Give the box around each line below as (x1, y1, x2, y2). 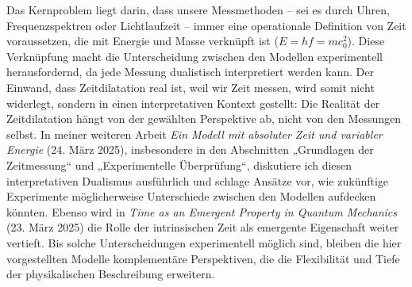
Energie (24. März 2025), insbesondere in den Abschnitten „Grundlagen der (6, 141, 374, 158)
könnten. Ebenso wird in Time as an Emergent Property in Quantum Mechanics (6, 203, 398, 220)
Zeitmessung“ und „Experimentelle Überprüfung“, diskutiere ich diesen (6, 156, 352, 173)
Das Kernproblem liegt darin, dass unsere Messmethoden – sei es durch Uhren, (6, 2, 390, 17)
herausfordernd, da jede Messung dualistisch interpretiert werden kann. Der (6, 63, 374, 80)
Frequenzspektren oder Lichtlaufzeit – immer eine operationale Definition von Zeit (6, 17, 406, 33)
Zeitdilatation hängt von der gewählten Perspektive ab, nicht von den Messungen (6, 110, 402, 127)
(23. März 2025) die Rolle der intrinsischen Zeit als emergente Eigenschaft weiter (6, 219, 399, 235)
